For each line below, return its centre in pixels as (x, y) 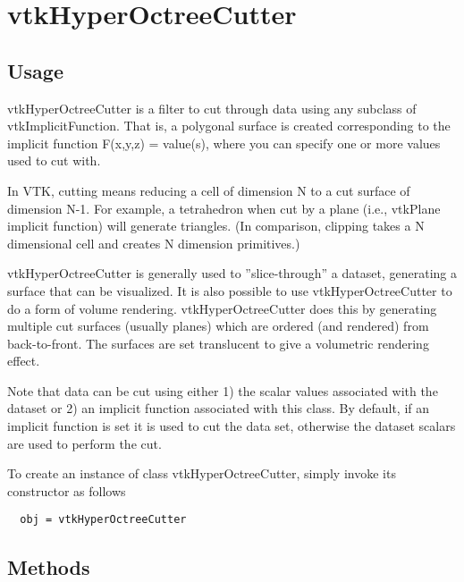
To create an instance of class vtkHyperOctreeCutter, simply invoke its (202, 473)
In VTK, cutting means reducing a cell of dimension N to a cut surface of (209, 190)
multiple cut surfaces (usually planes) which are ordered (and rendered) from (218, 326)
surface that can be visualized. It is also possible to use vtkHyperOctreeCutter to (230, 290)
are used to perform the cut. (84, 443)
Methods (49, 566)
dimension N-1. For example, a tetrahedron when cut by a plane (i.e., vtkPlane (224, 208)
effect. (24, 361)
